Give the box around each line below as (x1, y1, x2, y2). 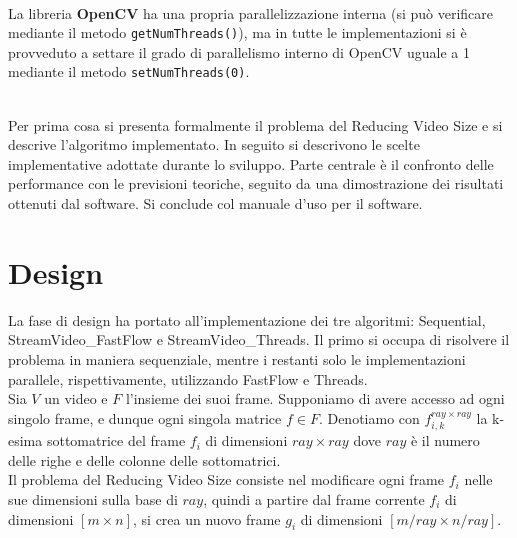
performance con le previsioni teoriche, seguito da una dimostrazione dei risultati (8, 173, 504, 194)
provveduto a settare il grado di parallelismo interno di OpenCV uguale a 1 (8, 41, 470, 62)
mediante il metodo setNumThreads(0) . (8, 61, 250, 82)
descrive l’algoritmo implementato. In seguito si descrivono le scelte (8, 134, 420, 155)
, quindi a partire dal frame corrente (203, 488, 425, 509)
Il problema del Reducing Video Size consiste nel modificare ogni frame (8, 469, 445, 490)
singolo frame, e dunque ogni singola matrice (8, 407, 282, 428)
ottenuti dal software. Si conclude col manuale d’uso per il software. (8, 193, 423, 214)
